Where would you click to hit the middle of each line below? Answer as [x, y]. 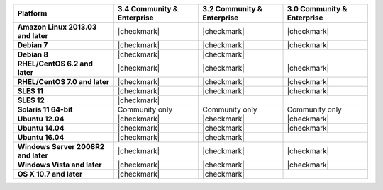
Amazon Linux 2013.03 [57, 27]
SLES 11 [30, 91]
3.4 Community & [148, 9]
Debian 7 [33, 45]
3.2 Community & [232, 9]
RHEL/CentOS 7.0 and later [63, 82]
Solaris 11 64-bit [45, 109]
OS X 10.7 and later [50, 174]
